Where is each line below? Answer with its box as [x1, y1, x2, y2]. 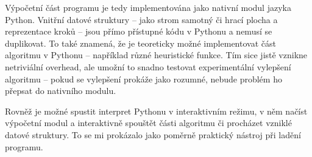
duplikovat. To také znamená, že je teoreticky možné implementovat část [5, 36, 276, 49]
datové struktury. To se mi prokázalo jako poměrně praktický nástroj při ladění [5, 128, 301, 141]
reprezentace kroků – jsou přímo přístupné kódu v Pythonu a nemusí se [5, 25, 272, 38]
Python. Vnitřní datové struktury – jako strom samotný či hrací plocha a [5, 13, 278, 25]
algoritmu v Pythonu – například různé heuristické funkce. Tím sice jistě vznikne [5, 48, 308, 61]
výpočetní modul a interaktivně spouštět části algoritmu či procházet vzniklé [5, 116, 292, 129]
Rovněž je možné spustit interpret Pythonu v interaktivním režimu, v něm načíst [5, 104, 308, 117]
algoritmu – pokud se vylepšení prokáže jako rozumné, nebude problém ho [5, 72, 282, 85]
